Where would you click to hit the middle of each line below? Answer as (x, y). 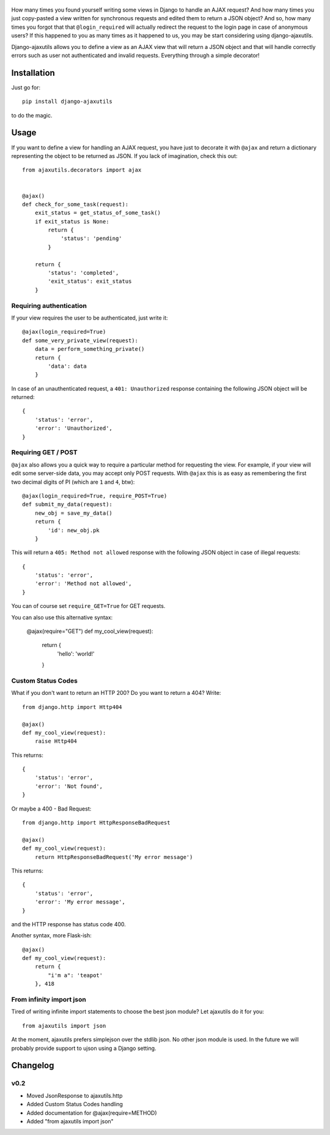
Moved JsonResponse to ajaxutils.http (75, 1095)
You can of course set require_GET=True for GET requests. (88, 606)
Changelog (33, 1066)
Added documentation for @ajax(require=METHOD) (92, 1113)
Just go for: (26, 87)
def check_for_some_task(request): (75, 204)
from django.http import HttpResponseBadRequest (96, 823)
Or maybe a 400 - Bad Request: (51, 809)
